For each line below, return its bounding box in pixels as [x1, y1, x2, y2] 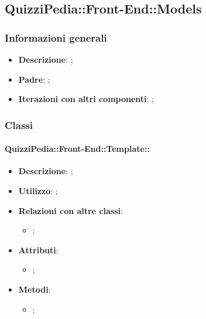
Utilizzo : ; [18, 185, 58, 197]
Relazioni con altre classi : [18, 204, 123, 216]
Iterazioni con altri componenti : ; [18, 93, 154, 105]
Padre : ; [18, 73, 50, 85]
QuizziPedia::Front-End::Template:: [5, 142, 150, 155]
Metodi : [18, 283, 51, 295]
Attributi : [18, 243, 59, 256]
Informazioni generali [5, 30, 107, 45]
